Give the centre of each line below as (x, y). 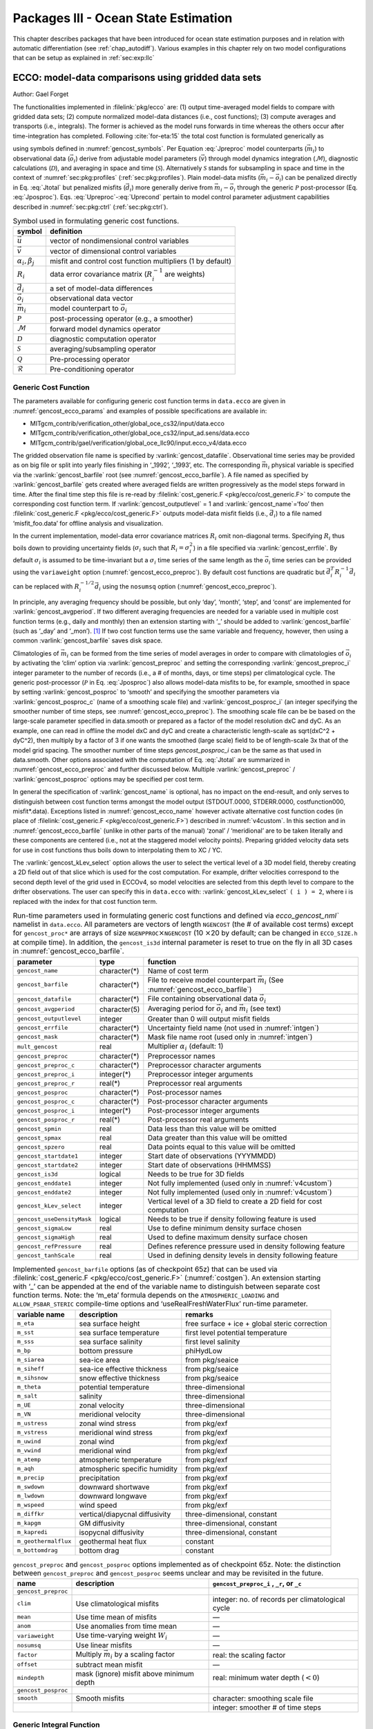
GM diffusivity (102, 1523)
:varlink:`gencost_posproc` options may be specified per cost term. (108, 779)
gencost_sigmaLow (44, 1228)
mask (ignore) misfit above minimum (135, 1674)
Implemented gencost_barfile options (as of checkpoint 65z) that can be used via (145, 1269)
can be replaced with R (46, 586)
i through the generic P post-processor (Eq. (296, 188)
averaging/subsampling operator (103, 349)
